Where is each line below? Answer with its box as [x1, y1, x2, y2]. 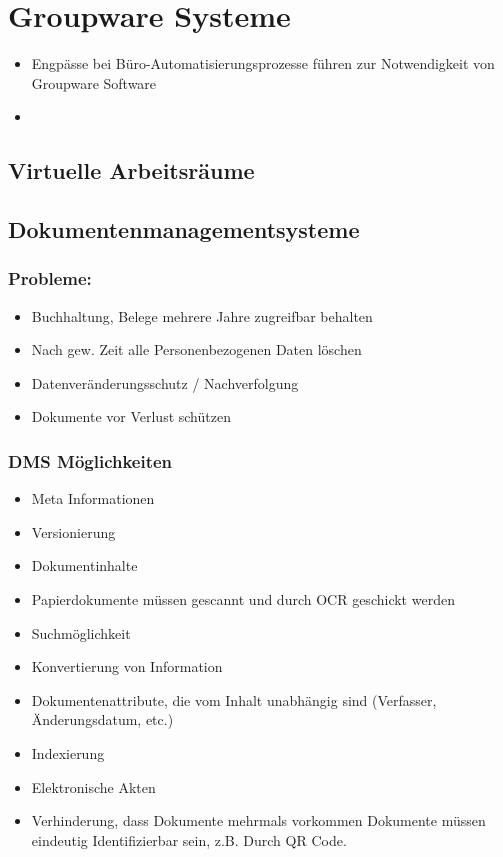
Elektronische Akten [31, 776, 156, 797]
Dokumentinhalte [31, 555, 138, 576]
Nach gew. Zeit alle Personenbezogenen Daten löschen [31, 339, 362, 360]
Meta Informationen [31, 488, 155, 509]
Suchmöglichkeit [31, 622, 131, 643]
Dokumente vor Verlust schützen [31, 406, 231, 427]
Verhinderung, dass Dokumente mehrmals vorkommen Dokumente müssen [31, 810, 486, 831]
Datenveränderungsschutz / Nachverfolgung [31, 372, 299, 393]
